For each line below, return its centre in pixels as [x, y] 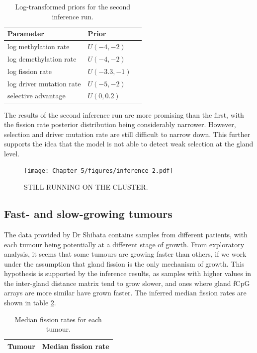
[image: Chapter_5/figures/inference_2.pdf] [99, 171]
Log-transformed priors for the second [73, 6]
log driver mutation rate [44, 83]
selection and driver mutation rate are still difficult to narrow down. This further [127, 134]
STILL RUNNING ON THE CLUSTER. [86, 187]
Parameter [26, 34]
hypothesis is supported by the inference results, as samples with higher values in [128, 273]
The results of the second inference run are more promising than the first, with [124, 114]
